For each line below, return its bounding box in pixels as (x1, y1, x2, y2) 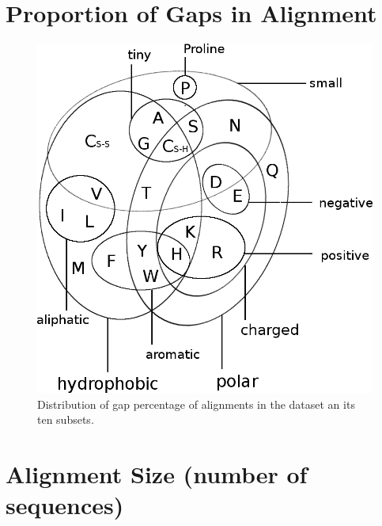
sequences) (6, 489, 124, 521)
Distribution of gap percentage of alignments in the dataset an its (37, 395, 355, 412)
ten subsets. (37, 411, 94, 428)
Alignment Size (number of (6, 457, 308, 490)
